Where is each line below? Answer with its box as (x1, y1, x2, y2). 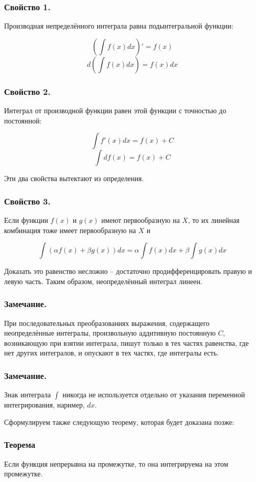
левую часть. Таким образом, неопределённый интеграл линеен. (4, 275, 203, 286)
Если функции (4, 215, 48, 225)
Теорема (4, 438, 36, 451)
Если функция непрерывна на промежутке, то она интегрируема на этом (4, 458, 229, 469)
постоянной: (4, 115, 42, 125)
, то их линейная (188, 215, 240, 225)
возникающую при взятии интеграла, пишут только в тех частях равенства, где (4, 337, 249, 348)
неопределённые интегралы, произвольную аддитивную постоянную (4, 327, 216, 338)
